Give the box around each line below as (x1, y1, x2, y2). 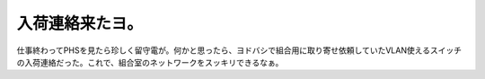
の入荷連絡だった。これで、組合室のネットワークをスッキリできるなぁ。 (16, 57, 284, 67)
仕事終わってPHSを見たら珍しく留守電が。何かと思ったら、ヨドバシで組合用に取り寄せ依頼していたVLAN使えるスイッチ (16, 45, 463, 56)
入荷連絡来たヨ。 (16, 13, 144, 33)
